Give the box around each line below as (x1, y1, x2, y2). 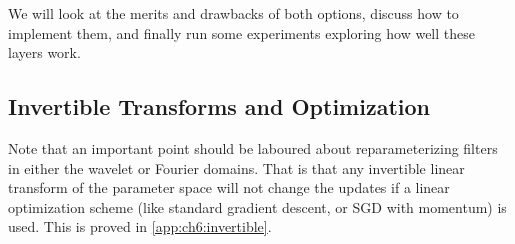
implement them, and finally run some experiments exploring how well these (8, 22, 475, 43)
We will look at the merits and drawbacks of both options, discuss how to (8, 3, 459, 23)
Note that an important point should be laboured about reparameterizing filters (8, 137, 498, 158)
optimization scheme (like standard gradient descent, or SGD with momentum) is (8, 196, 507, 217)
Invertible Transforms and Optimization (8, 91, 430, 122)
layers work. (8, 42, 81, 63)
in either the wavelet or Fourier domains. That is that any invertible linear (8, 157, 465, 178)
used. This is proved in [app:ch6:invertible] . (8, 216, 272, 237)
